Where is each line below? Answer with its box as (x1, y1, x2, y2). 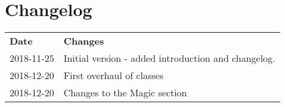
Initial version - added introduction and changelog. (63, 51, 275, 65)
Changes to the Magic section (63, 86, 187, 100)
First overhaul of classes (63, 68, 163, 83)
